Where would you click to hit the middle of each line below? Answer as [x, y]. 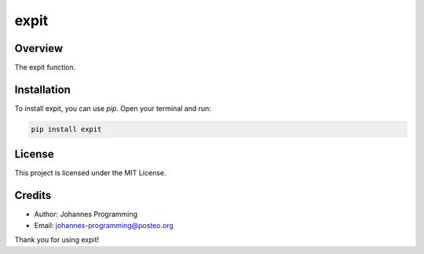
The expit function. [45, 68]
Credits [33, 195]
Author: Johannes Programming [86, 214]
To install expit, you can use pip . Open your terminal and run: [113, 108]
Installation [42, 89]
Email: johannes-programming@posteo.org [104, 225]
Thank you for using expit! [57, 240]
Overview [39, 48]
